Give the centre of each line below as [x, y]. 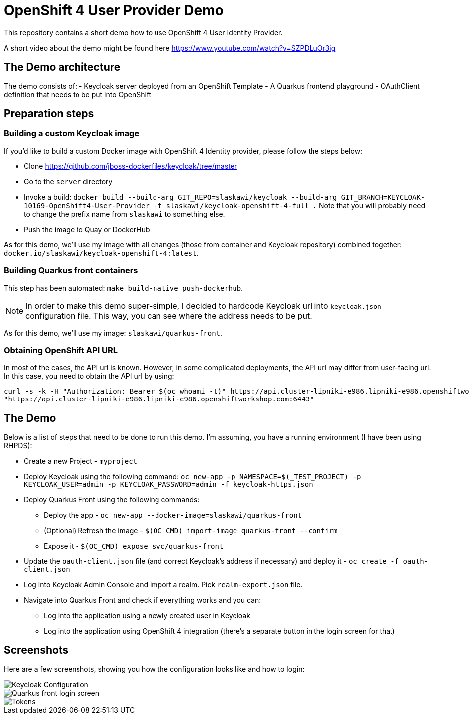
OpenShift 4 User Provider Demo [114, 10]
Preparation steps [49, 114]
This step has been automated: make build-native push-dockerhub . [124, 288]
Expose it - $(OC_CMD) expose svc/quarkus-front [134, 546]
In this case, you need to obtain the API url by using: [89, 376]
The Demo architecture [62, 67]
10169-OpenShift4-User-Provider [87, 205]
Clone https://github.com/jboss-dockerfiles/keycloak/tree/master [131, 166]
